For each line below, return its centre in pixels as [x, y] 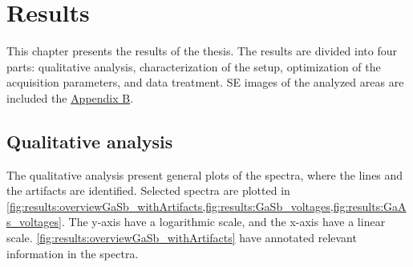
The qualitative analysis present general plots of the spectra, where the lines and [205, 174]
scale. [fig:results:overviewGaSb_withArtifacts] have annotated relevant [182, 238]
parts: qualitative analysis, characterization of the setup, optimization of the [194, 66]
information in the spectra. [73, 253]
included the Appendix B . [70, 97]
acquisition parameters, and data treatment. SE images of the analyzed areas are [205, 82]
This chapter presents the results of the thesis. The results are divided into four [202, 51]
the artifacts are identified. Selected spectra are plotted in [148, 190]
